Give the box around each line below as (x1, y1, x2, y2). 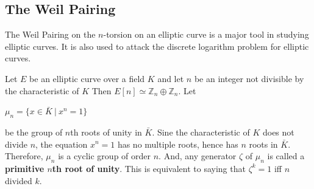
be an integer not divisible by (194, 72, 304, 84)
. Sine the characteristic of (152, 125, 250, 138)
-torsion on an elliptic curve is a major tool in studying (103, 28, 309, 41)
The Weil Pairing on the (5, 28, 96, 41)
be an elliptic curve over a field (29, 72, 145, 84)
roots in (249, 137, 278, 150)
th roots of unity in (70, 125, 142, 138)
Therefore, (5, 149, 43, 162)
